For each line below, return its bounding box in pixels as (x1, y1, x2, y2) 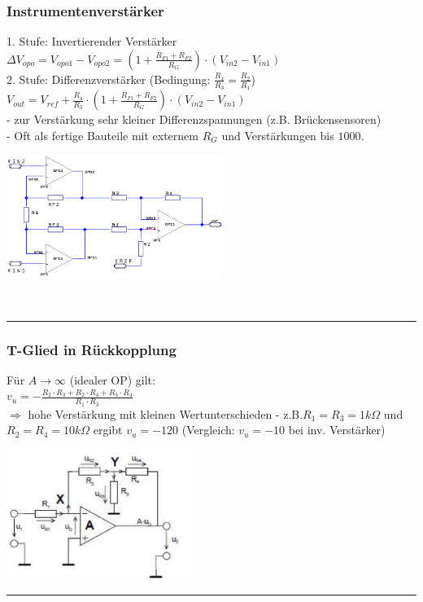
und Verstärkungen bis (221, 126, 334, 143)
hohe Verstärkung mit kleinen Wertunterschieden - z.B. (28, 405, 303, 422)
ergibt (93, 421, 123, 438)
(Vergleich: (181, 421, 235, 438)
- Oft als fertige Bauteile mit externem (7, 126, 198, 143)
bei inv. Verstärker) (288, 421, 386, 438)
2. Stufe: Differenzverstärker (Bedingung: (7, 70, 211, 87)
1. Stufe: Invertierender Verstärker (7, 33, 177, 50)
